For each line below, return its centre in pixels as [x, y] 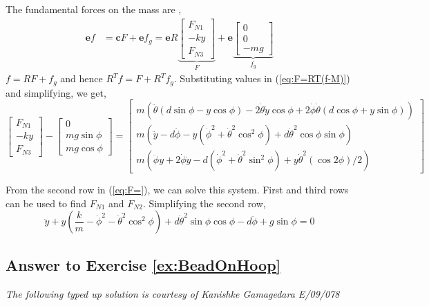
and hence [82, 78]
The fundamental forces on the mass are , [94, 9]
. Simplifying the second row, [204, 203]
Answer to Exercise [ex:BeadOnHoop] [143, 264]
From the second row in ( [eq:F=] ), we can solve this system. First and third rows [177, 190]
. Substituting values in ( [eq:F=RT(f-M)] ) [262, 78]
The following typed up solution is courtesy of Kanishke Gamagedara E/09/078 [173, 293]
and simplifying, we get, [56, 92]
